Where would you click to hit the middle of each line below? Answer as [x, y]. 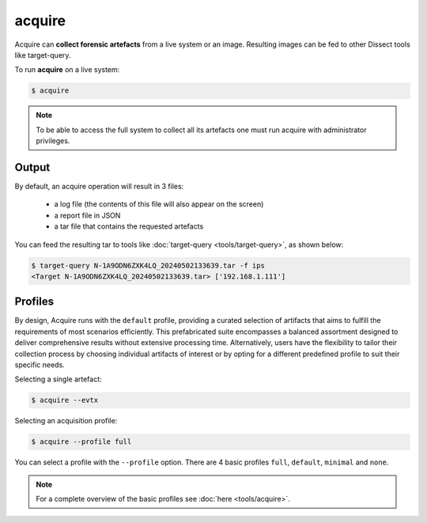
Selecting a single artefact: [58, 379]
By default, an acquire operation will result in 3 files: [99, 186]
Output [32, 167]
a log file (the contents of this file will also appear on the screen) [159, 204]
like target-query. [43, 55]
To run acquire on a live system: [67, 70]
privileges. [53, 141]
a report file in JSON [87, 215]
